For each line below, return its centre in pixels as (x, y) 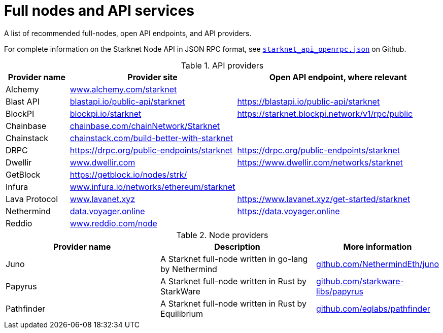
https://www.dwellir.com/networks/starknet (320, 162)
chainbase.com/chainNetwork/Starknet (145, 126)
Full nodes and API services (99, 11)
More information (378, 246)
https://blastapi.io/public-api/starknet (309, 101)
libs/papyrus (340, 291)
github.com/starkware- (360, 281)
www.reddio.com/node (113, 223)
